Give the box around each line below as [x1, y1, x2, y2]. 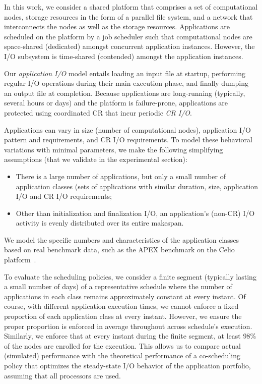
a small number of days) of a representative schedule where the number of [4, 281, 232, 292]
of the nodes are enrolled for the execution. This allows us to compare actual [4, 340, 241, 351]
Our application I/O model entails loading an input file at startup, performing [4, 68, 246, 78]
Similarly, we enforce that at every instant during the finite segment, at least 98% [4, 331, 256, 341]
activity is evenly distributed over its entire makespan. [16, 217, 184, 228]
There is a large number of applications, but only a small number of [16, 171, 226, 181]
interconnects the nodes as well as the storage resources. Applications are [4, 21, 230, 32]
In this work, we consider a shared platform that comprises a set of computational [4, 2, 258, 12]
